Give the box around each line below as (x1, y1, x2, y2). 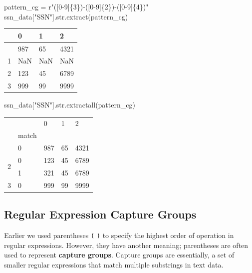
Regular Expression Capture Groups (4, 206, 197, 222)
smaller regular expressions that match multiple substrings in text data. (4, 259, 224, 269)
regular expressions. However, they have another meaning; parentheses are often (4, 239, 249, 250)
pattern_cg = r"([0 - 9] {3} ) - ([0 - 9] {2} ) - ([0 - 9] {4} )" (4, 1, 149, 11)
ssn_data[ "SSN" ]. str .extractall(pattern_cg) (4, 99, 135, 110)
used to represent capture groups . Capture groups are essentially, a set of (4, 249, 235, 260)
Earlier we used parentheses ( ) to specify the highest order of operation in (4, 230, 234, 240)
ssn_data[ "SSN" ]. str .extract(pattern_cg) (4, 11, 128, 21)
